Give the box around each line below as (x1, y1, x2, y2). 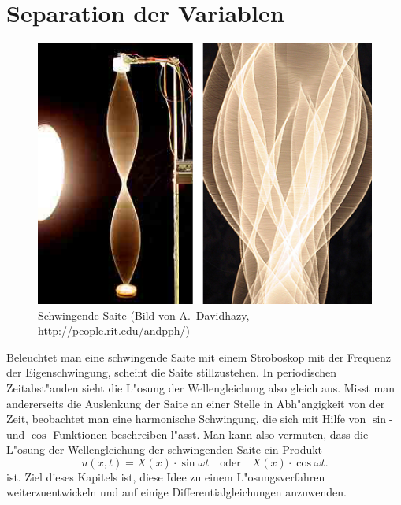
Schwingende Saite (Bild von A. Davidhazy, (38, 306, 250, 323)
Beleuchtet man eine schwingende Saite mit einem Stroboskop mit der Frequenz (6, 348, 391, 365)
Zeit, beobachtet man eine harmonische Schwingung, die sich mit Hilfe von (6, 410, 366, 427)
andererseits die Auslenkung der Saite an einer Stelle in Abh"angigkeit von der (6, 395, 385, 411)
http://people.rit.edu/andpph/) (38, 322, 191, 339)
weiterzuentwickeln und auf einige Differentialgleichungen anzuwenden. (6, 484, 347, 500)
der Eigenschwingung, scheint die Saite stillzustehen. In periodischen (6, 364, 337, 381)
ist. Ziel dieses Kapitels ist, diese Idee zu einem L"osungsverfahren (6, 468, 325, 485)
